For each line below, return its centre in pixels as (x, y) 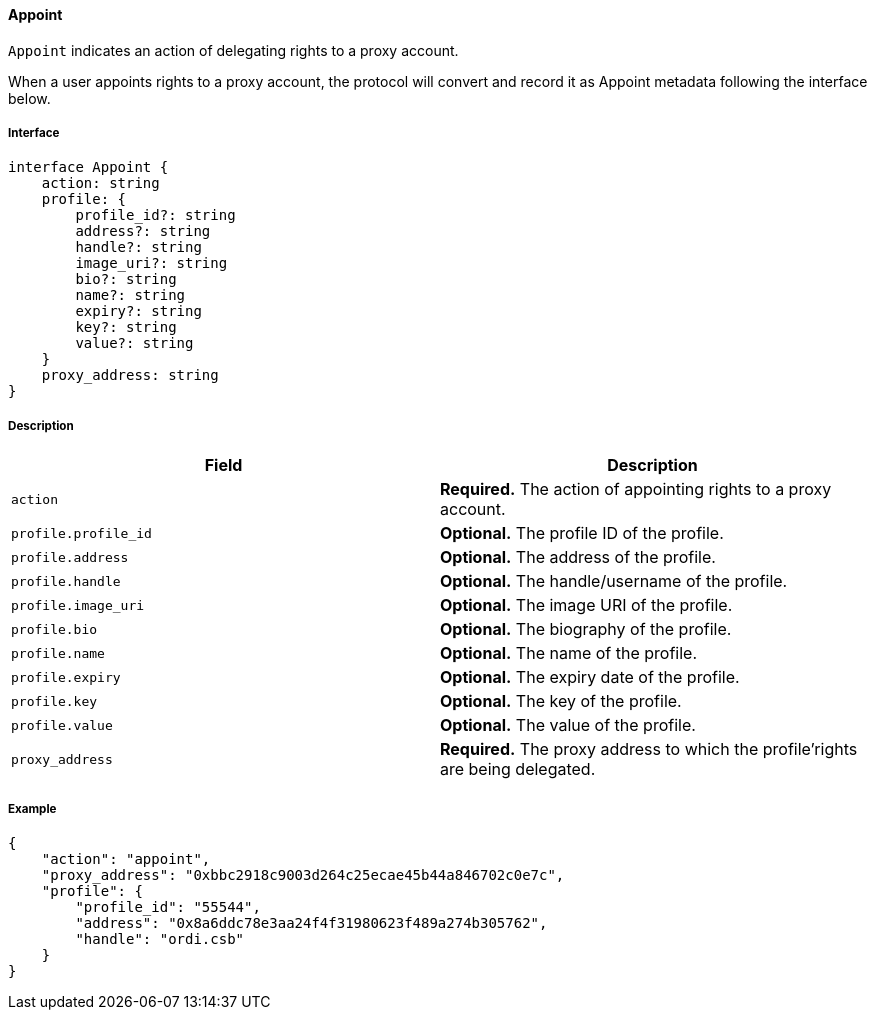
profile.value (62, 725)
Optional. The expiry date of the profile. (590, 677)
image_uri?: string (151, 263)
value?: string (134, 343)
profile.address (70, 557)
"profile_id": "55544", (168, 906)
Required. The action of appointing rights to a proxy (636, 489)
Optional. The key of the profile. (561, 701)
